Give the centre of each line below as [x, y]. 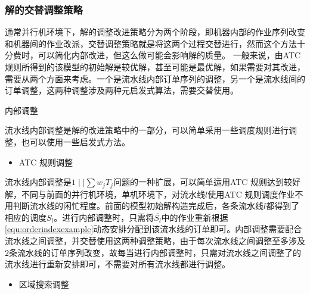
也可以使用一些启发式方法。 [75, 141]
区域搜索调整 [44, 284]
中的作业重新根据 [195, 217]
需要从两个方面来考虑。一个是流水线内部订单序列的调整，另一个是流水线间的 [155, 78]
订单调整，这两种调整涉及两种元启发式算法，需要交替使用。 [122, 90]
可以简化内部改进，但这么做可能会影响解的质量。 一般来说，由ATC [169, 55]
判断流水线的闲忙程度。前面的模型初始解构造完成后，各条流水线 [138, 206]
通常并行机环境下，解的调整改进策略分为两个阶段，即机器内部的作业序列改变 [155, 32]
